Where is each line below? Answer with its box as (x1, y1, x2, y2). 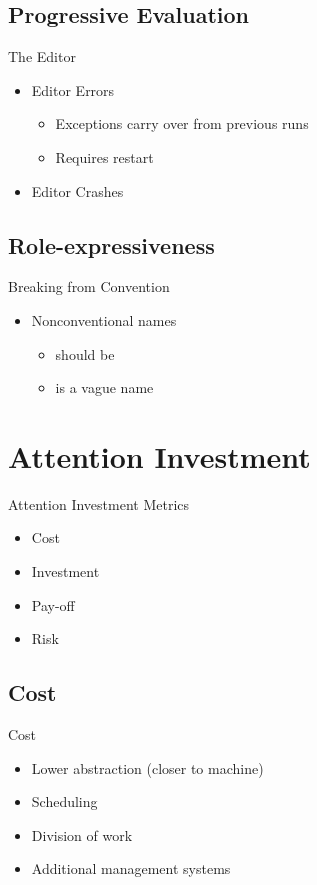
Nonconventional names (31, 309, 177, 330)
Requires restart (55, 146, 154, 167)
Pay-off (31, 594, 75, 615)
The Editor (8, 46, 76, 67)
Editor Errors (31, 79, 115, 100)
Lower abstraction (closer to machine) (31, 757, 264, 778)
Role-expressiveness (8, 229, 215, 260)
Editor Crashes (31, 180, 124, 201)
